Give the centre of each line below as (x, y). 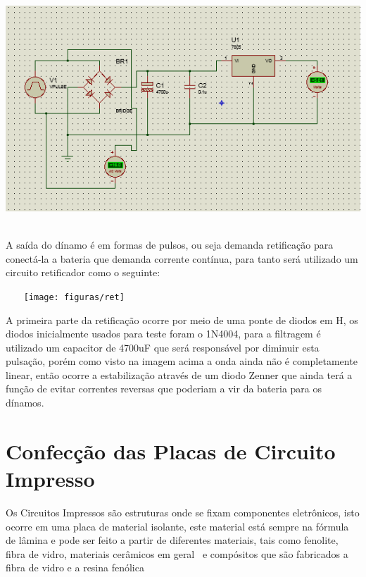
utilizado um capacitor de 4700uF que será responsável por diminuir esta (163, 347)
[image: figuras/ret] (74, 297)
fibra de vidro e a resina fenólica (75, 567)
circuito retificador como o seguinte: (83, 272)
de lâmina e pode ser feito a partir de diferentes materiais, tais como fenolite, (172, 540)
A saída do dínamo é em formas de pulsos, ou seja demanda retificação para (170, 245)
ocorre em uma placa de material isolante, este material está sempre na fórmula (177, 526)
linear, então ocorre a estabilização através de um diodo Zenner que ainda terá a (179, 374)
